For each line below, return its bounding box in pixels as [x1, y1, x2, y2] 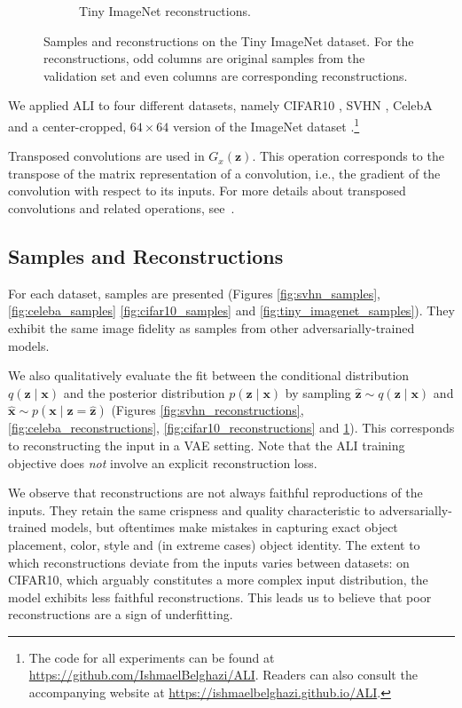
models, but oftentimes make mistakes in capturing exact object [51, 518, 398, 537]
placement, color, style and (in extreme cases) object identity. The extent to [8, 535, 420, 553]
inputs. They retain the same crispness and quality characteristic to [8, 500, 375, 519]
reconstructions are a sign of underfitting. [8, 605, 233, 624]
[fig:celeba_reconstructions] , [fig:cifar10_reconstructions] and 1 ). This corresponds [8, 418, 455, 437]
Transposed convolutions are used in [8, 147, 205, 165]
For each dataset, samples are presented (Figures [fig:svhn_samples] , [8, 283, 380, 302]
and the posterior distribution [63, 383, 225, 402]
